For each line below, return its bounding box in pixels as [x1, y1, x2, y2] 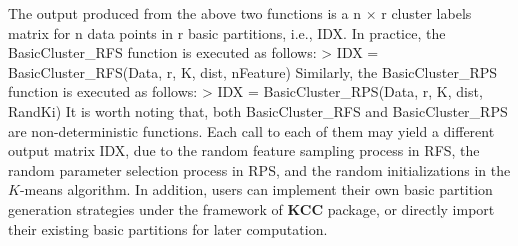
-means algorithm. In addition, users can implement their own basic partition [19, 179, 493, 200]
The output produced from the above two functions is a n [8, 3, 361, 23]
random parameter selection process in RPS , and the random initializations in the [8, 159, 511, 180]
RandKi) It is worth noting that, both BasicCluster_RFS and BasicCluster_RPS [8, 100, 508, 121]
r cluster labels [381, 3, 472, 23]
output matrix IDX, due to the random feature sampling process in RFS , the [8, 140, 480, 161]
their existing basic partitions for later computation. [8, 218, 328, 239]
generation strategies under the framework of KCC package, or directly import [8, 198, 495, 219]
